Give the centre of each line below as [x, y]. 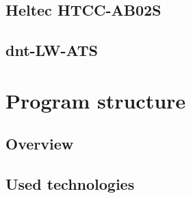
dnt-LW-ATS [52, 50]
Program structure [96, 100]
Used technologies [70, 184]
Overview [40, 144]
